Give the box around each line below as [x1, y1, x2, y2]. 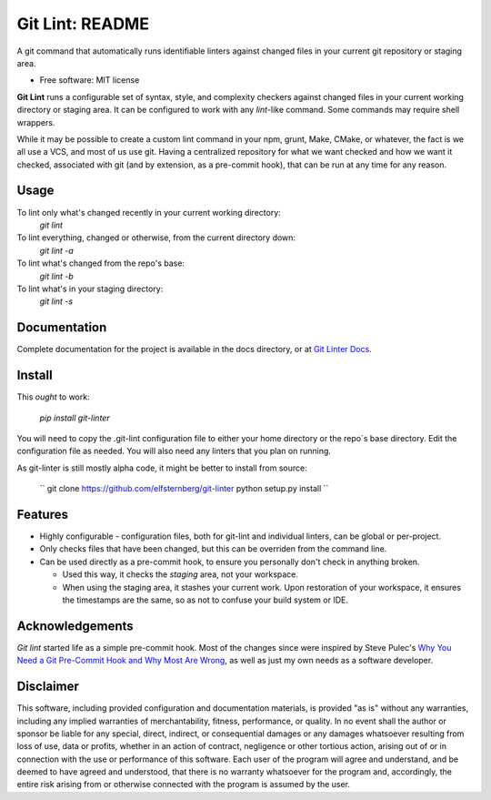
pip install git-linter [39, 412, 110, 423]
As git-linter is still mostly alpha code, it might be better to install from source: [16, 462, 308, 473]
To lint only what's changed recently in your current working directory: [16, 207, 281, 218]
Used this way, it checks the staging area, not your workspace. [62, 569, 299, 580]
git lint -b [39, 270, 75, 281]
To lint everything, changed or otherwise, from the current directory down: [16, 232, 296, 243]
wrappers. [16, 116, 55, 127]
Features [16, 506, 68, 522]
